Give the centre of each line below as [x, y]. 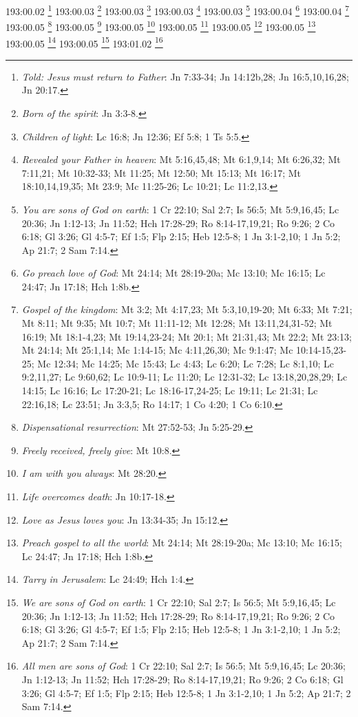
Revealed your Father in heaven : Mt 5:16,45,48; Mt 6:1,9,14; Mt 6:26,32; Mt [181, 159]
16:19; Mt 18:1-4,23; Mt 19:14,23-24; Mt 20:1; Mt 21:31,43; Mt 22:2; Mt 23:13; [187, 336]
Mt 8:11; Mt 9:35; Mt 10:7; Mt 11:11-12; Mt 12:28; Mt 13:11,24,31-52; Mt [177, 323]
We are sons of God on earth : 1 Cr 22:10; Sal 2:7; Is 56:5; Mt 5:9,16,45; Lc [179, 602]
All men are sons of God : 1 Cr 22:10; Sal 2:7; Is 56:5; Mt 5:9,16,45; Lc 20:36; [183, 666]
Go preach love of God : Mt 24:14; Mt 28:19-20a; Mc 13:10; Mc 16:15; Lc [173, 273]
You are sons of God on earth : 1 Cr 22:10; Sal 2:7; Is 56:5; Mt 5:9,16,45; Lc [180, 209]
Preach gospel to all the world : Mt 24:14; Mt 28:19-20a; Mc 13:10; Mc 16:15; [182, 543]
